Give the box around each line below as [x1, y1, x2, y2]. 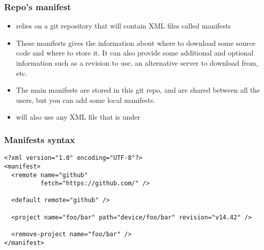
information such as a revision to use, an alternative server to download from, [16, 58, 258, 68]
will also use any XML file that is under [16, 112, 140, 122]
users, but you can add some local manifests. [16, 94, 156, 105]
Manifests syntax [4, 133, 75, 146]
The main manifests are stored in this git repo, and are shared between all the [16, 85, 260, 95]
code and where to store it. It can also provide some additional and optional [16, 47, 254, 58]
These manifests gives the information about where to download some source [16, 37, 256, 48]
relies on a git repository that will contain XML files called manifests [16, 20, 231, 31]
